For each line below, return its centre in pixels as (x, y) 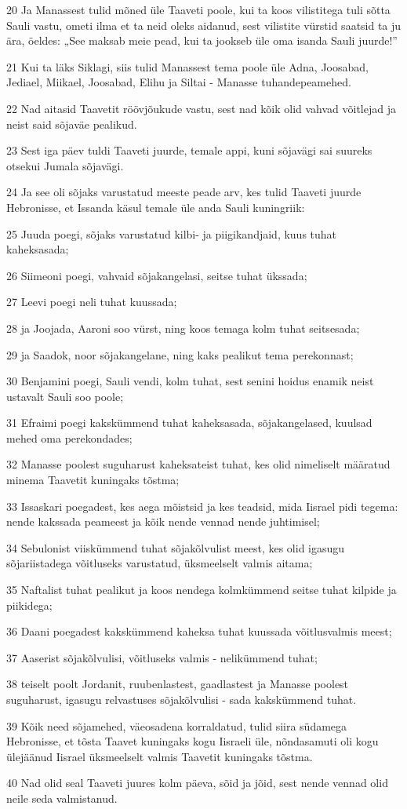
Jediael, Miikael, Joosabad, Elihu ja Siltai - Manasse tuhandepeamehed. (179, 82)
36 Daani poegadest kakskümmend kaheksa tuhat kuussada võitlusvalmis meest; (199, 631)
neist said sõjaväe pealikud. (72, 124)
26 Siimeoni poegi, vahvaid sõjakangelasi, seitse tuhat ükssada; (157, 275)
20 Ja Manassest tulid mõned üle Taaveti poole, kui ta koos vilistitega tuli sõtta (198, 9)
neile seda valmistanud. (62, 798)
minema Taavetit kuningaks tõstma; (93, 480)
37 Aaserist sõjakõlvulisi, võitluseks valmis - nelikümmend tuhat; (162, 657)
